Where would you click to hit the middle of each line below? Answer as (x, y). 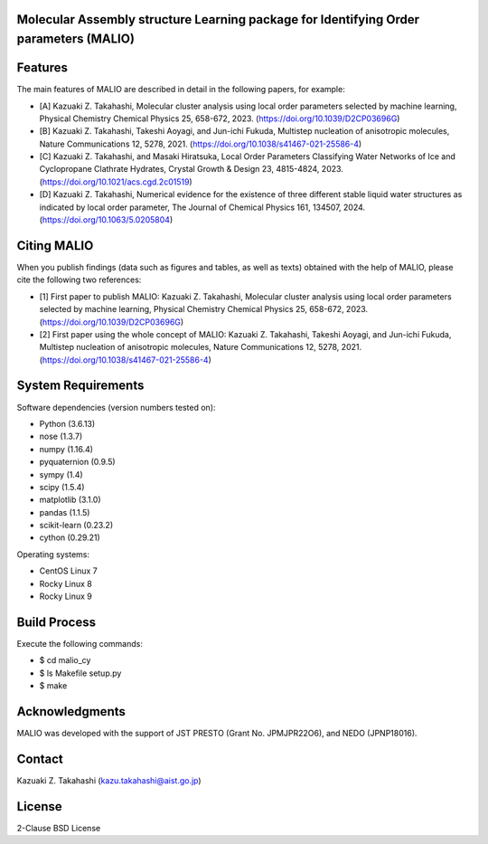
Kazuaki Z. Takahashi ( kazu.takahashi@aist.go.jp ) (109, 780)
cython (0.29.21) (70, 537)
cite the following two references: (79, 280)
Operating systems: (53, 554)
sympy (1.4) (61, 474)
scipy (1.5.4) (62, 487)
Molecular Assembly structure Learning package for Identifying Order (218, 19)
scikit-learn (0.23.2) (76, 526)
